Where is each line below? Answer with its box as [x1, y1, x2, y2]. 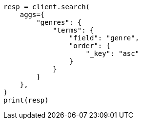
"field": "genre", [69, 34, 140, 42]
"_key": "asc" [85, 50, 140, 57]
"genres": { [36, 18, 82, 26]
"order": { [69, 42, 111, 50]
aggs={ [20, 11, 45, 18]
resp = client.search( [3, 3, 90, 11]
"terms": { [53, 26, 94, 34]
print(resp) [3, 96, 49, 104]
